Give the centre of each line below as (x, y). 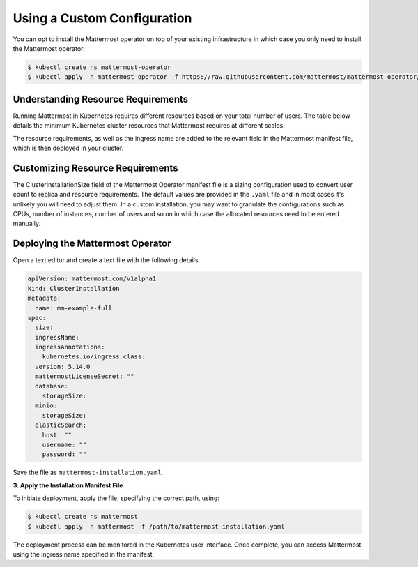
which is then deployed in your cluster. (68, 148)
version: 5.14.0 (63, 366)
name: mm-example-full (74, 308)
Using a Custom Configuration (102, 18)
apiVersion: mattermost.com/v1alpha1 (92, 279)
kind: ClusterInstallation (73, 288)
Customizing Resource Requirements (95, 168)
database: (52, 386)
